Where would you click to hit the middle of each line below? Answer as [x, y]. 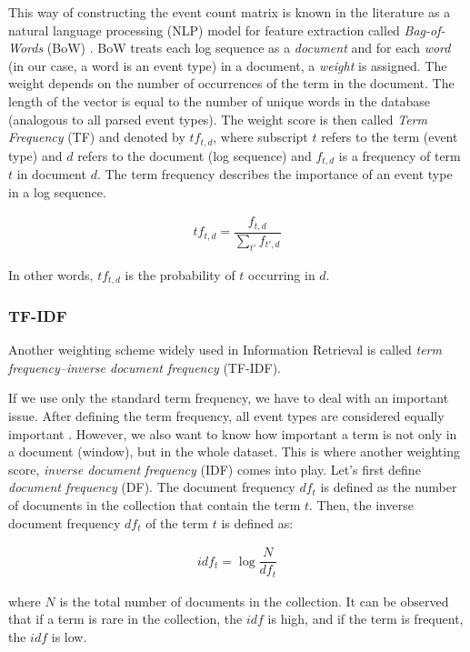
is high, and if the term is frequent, [365, 619]
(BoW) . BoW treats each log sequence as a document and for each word [249, 48]
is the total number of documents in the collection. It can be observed [254, 601]
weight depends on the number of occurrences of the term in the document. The [231, 83]
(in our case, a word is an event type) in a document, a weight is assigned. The [228, 65]
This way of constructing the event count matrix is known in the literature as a [230, 12]
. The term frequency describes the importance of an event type [275, 174]
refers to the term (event [390, 137]
